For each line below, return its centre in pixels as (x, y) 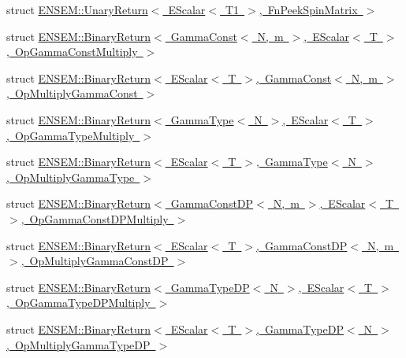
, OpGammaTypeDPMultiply (78, 303)
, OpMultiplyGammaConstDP (95, 261)
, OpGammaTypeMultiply (71, 135)
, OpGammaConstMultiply (72, 52)
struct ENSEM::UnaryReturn (77, 9)
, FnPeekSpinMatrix (308, 9)
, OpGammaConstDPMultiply (95, 218)
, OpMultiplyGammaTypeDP (78, 344)
